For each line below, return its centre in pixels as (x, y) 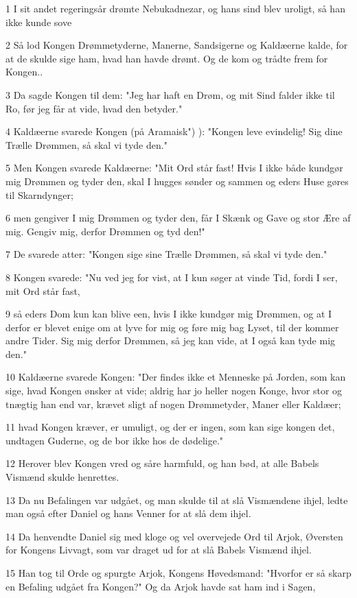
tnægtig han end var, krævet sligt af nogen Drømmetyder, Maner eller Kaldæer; (173, 404)
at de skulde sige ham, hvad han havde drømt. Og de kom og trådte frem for (167, 58)
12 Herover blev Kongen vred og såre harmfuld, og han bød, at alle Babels (162, 463)
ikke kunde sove (39, 22)
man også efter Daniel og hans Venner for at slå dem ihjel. (128, 513)
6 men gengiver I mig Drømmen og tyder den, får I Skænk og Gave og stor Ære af (178, 218)
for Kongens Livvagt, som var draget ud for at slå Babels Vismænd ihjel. (159, 550)
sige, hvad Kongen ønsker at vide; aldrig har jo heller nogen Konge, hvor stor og (174, 391)
